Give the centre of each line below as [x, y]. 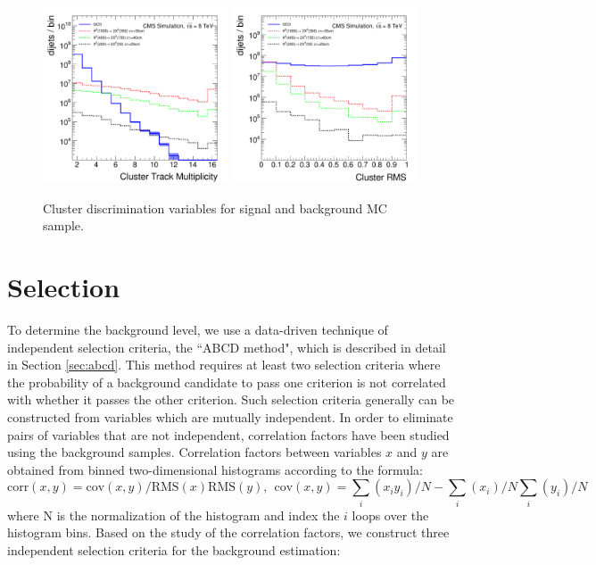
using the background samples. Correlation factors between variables [195, 452]
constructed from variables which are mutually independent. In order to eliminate [230, 417]
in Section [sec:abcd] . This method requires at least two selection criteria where [224, 365]
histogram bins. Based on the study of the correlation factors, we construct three [228, 532]
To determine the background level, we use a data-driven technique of [198, 330]
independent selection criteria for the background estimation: [174, 549]
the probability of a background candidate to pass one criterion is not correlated [227, 382]
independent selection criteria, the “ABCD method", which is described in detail [227, 347]
